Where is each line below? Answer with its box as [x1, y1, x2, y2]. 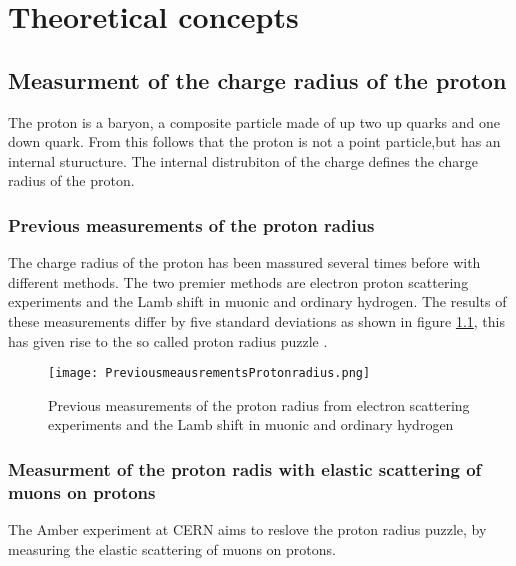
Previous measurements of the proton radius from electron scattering [48, 394, 470, 415]
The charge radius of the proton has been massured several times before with [8, 252, 481, 273]
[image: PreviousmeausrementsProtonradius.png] [48, 366, 371, 381]
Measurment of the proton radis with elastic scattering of [8, 456, 482, 481]
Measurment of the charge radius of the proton [8, 64, 507, 95]
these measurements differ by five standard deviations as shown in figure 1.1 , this [8, 310, 505, 331]
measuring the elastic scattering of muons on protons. [8, 538, 336, 559]
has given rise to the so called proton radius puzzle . [8, 330, 328, 351]
